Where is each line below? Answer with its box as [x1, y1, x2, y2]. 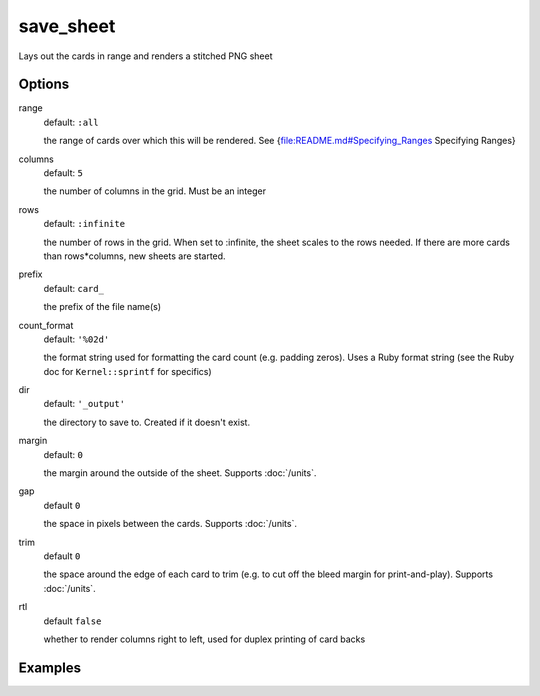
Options [18, 76, 70, 93]
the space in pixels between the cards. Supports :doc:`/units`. [43, 518, 297, 530]
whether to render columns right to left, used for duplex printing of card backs [43, 633, 366, 645]
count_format [18, 319, 74, 331]
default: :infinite [43, 218, 125, 230]
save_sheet [18, 15, 116, 37]
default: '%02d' [43, 333, 110, 345]
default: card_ [43, 282, 105, 294]
